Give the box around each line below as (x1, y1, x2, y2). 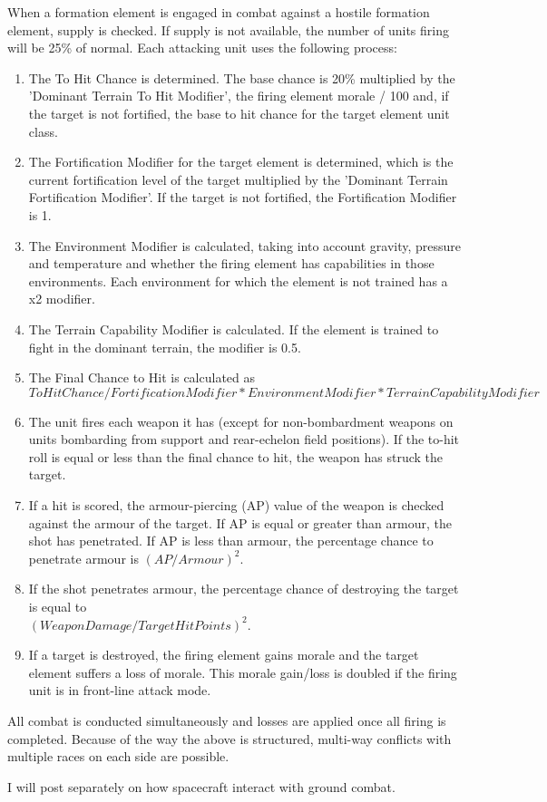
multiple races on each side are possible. (7, 747, 230, 766)
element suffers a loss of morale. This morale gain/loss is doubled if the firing (28, 662, 457, 681)
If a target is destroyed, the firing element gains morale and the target (28, 645, 419, 664)
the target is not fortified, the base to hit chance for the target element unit (28, 103, 450, 122)
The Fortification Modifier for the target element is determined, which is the (28, 152, 454, 171)
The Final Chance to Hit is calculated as (28, 368, 256, 387)
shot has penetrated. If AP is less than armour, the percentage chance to (28, 531, 434, 550)
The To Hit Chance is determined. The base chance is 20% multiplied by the (28, 68, 455, 87)
